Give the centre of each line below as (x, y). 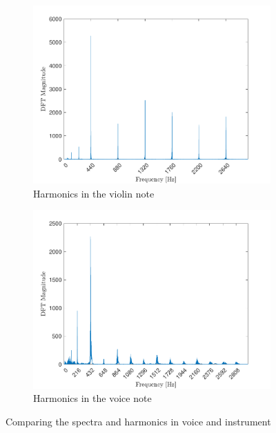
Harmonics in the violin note (94, 193)
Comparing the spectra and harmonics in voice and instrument (138, 421)
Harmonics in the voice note (92, 398)
